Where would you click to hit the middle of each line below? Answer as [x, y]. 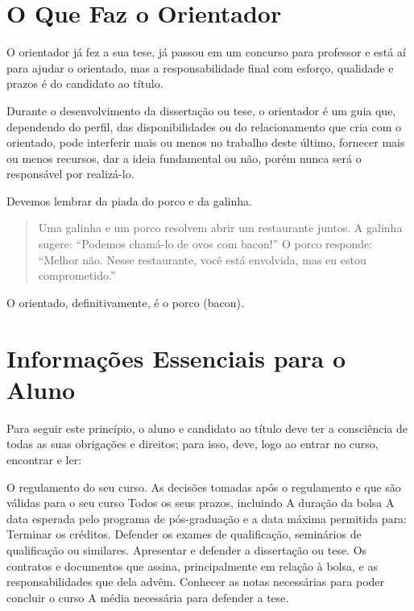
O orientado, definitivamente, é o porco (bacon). [125, 302]
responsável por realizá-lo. [70, 174]
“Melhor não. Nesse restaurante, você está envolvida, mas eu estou [202, 259]
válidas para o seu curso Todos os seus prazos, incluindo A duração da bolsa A [201, 503]
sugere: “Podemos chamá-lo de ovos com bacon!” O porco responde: [205, 244]
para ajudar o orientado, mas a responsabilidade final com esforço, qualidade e [200, 67]
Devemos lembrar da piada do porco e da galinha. [129, 200]
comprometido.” [77, 275]
